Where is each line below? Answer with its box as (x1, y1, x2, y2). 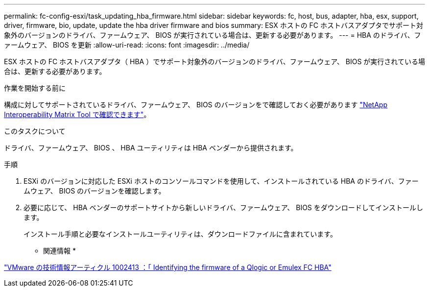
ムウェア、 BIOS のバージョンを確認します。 (24, 187, 166, 195)
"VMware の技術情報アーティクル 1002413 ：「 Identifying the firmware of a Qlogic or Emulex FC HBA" (4, 263, 332, 271)
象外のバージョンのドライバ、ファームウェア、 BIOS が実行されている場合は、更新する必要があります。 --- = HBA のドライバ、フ (4, 31, 421, 39)
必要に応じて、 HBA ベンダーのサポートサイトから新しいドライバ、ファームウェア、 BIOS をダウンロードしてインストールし (24, 203, 424, 212)
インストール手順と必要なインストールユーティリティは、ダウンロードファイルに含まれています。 (24, 230, 337, 238)
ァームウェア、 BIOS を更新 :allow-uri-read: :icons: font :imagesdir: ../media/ (4, 41, 250, 49)
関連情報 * (43, 246, 76, 255)
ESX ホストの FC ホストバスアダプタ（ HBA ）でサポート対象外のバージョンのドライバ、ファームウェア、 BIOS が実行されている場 (4, 57, 425, 66)
